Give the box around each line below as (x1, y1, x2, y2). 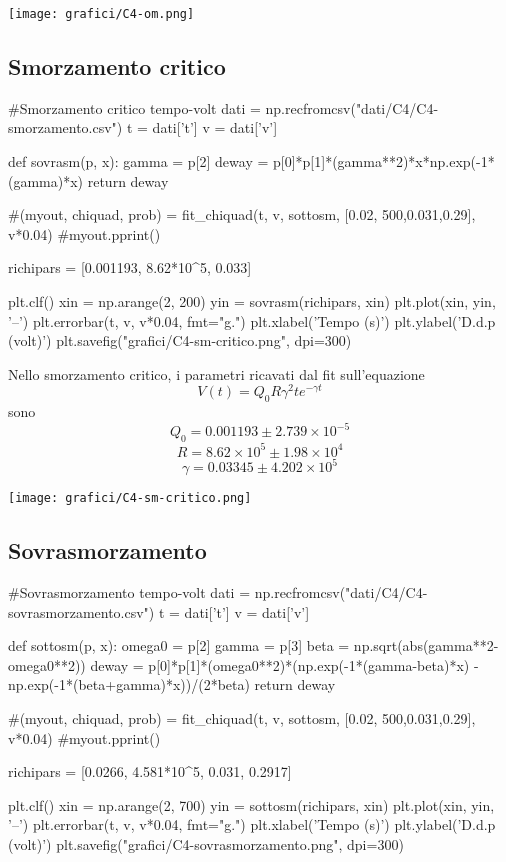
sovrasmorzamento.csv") (8, 601, 155, 622)
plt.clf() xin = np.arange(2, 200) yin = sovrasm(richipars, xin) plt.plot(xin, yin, (8, 291, 496, 312)
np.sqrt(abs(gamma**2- (353, 635, 499, 656)
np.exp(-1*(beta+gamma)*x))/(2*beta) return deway (8, 674, 336, 695)
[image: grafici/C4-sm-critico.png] (8, 491, 252, 506)
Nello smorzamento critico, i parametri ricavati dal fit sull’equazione (8, 363, 425, 384)
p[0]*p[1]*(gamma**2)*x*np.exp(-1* (273, 151, 495, 172)
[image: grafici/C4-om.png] (8, 7, 195, 21)
